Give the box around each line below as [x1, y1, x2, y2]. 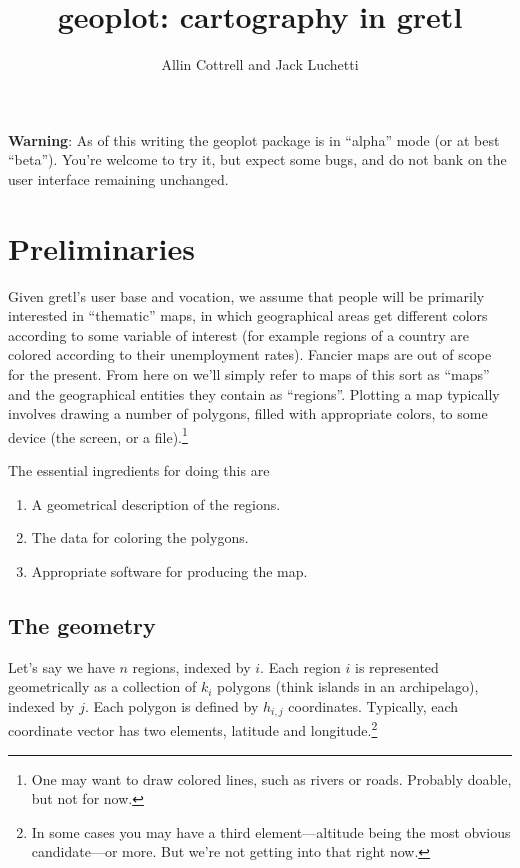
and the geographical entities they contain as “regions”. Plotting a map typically [8, 383, 500, 404]
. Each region [260, 656, 341, 677]
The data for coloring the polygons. [31, 527, 249, 548]
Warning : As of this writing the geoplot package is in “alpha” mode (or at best [8, 129, 500, 150]
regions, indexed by [132, 656, 251, 677]
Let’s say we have [8, 656, 115, 677]
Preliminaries [8, 227, 195, 268]
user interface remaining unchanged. [8, 168, 229, 189]
